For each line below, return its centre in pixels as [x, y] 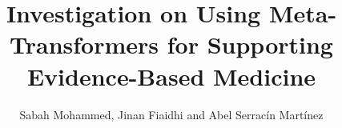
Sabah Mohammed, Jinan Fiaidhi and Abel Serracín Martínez [171, 114]
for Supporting [250, 44]
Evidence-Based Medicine [171, 76]
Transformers [84, 44]
